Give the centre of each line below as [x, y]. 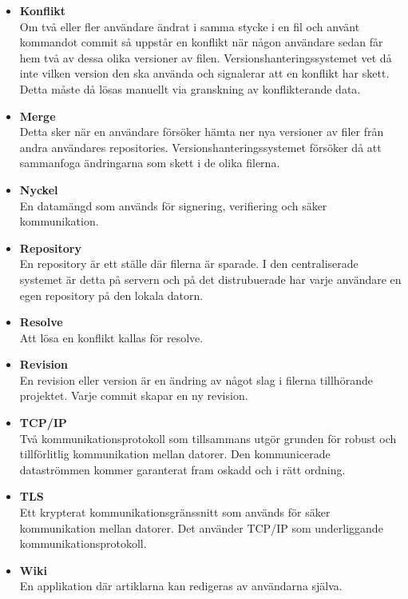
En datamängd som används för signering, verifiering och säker [173, 205]
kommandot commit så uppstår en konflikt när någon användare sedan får [201, 42]
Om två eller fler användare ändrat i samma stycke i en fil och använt [190, 26]
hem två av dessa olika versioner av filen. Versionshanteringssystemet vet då [206, 57]
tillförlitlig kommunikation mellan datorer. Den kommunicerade [175, 454]
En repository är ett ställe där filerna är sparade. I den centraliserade [189, 264]
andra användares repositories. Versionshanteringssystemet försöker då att [200, 147]
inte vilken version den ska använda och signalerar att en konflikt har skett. [204, 73]
